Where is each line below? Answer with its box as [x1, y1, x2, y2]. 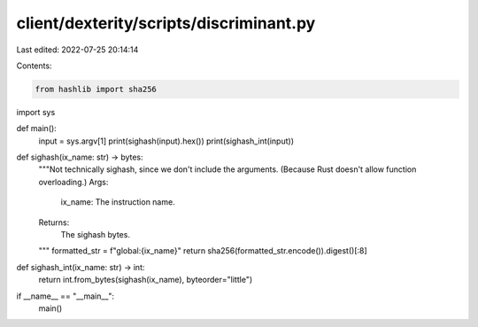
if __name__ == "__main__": [16, 291, 115, 301]
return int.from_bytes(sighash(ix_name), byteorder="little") [38, 275, 253, 285]
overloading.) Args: [38, 176, 109, 187]
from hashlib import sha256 [35, 84, 157, 94]
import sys [16, 106, 56, 117]
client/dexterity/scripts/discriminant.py [16, 13, 316, 33]
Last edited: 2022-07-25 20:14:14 [16, 44, 139, 55]
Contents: [16, 60, 52, 71]
